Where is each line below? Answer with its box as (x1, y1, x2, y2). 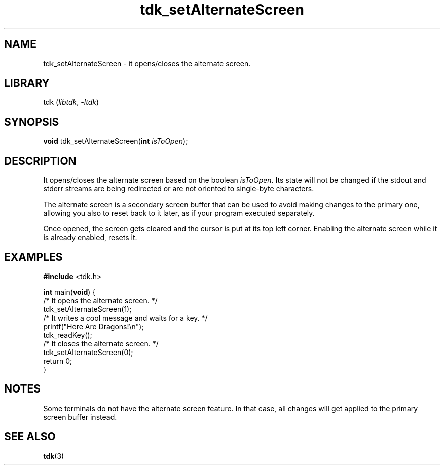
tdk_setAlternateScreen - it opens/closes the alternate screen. (43, 59, 251, 68)
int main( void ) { (43, 287, 96, 296)
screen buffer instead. (43, 412, 117, 421)
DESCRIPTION (4, 154, 77, 167)
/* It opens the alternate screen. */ (43, 296, 158, 305)
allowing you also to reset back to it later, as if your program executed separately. (43, 209, 315, 218)
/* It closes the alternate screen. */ (43, 339, 159, 348)
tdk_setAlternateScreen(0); (43, 347, 133, 357)
